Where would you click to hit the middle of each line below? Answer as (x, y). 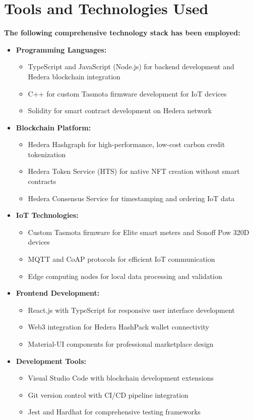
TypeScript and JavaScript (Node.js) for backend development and (131, 66)
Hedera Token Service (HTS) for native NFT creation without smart (134, 171)
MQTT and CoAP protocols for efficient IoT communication (121, 259)
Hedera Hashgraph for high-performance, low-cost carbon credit (126, 144)
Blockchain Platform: (53, 127)
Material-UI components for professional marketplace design (121, 344)
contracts (42, 181)
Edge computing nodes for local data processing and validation (125, 276)
